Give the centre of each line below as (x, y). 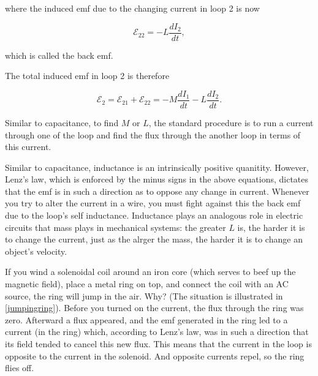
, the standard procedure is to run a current (231, 122)
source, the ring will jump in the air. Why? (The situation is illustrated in (144, 295)
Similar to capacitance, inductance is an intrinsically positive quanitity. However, (157, 167)
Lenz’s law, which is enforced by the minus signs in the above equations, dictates (157, 179)
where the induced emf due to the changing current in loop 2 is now (132, 8)
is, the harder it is (271, 227)
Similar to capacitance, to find (62, 122)
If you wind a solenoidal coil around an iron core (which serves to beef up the (150, 272)
